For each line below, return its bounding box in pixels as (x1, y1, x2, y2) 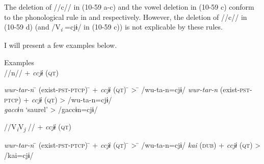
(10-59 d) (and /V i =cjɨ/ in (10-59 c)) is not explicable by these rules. (4, 21, 223, 33)
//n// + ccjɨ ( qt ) (4, 67, 59, 77)
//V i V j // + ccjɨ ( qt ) (4, 121, 71, 133)
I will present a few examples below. (4, 40, 117, 50)
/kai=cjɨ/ (4, 149, 34, 160)
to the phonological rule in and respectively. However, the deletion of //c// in (4, 11, 247, 22)
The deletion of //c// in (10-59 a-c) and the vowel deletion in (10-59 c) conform (4, 2, 254, 12)
